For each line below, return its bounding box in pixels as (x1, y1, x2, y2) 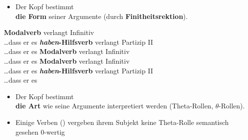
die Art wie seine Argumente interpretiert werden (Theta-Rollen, (15, 101, 213, 111)
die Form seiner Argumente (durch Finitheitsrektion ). (15, 11, 188, 21)
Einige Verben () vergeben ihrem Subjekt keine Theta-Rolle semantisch (15, 117, 229, 127)
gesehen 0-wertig (15, 126, 65, 137)
